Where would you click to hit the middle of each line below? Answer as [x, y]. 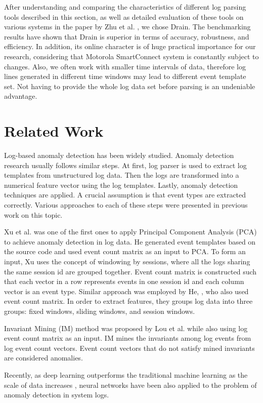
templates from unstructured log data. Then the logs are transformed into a [122, 175]
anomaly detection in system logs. [57, 395]
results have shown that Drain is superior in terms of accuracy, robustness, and [127, 36]
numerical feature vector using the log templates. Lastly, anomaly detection [121, 185]
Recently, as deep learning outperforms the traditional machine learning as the [126, 374]
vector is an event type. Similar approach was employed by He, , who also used [126, 291]
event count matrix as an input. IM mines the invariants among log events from [128, 338]
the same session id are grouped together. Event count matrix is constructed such [130, 271]
